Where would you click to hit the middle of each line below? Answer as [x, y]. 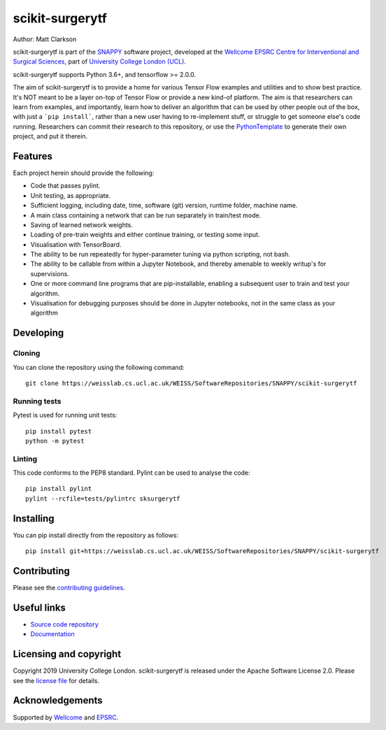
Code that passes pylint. [65, 186]
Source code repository [64, 624]
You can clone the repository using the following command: [99, 367]
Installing [34, 518]
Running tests [37, 401]
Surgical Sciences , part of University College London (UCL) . [100, 62]
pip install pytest [59, 431]
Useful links [40, 607]
